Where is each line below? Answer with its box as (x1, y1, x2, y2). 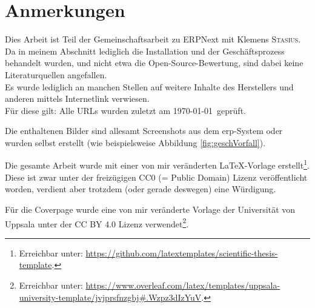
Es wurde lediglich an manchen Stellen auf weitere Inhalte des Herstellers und (5, 80, 294, 93)
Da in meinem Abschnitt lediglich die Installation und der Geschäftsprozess (5, 44, 285, 57)
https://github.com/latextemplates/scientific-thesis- (85, 246, 278, 259)
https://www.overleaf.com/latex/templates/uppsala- (85, 278, 280, 291)
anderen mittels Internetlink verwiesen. (5, 92, 150, 105)
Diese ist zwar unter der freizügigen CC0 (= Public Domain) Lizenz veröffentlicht (5, 170, 308, 183)
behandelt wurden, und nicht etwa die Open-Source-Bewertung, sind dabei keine (5, 56, 303, 69)
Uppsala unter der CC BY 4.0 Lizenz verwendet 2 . (5, 215, 189, 230)
